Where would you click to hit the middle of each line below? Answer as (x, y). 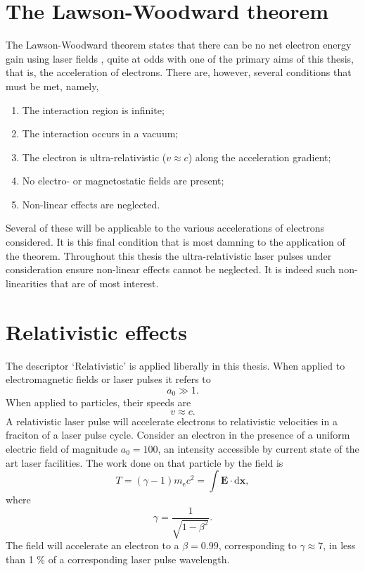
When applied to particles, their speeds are (98, 402)
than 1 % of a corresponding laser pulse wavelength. (118, 559)
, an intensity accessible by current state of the (258, 448)
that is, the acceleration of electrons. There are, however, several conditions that (179, 72)
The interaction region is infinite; (93, 109)
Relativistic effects (96, 331)
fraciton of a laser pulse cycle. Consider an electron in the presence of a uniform (178, 435)
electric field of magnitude (62, 448)
